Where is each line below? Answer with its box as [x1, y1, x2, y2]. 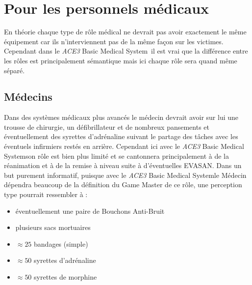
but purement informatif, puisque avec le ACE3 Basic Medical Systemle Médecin [4, 170, 247, 180]
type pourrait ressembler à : [4, 189, 88, 199]
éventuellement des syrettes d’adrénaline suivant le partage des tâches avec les [4, 131, 238, 142]
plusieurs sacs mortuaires [15, 222, 91, 232]
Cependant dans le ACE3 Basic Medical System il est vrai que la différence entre [4, 46, 248, 56]
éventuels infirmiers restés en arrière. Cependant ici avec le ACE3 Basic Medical [4, 141, 244, 151]
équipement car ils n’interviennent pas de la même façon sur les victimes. [4, 36, 224, 46]
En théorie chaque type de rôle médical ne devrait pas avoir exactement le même [4, 27, 247, 37]
